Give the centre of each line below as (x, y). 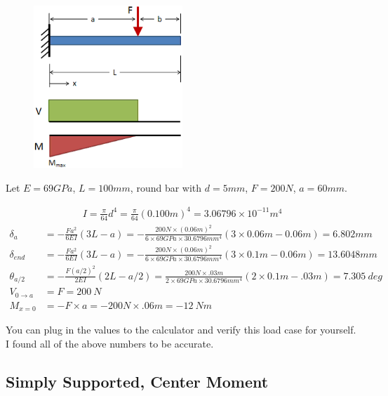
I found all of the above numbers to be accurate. (110, 343)
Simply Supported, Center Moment (137, 381)
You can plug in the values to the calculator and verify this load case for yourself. (181, 330)
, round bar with (166, 187)
